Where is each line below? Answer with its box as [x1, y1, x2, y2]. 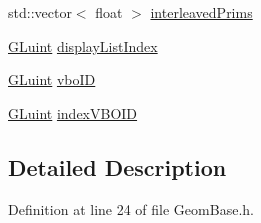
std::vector [8, 2, 72, 22]
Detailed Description [8, 151, 227, 182]
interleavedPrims [150, 2, 253, 22]
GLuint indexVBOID [8, 102, 138, 123]
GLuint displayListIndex [8, 35, 158, 56]
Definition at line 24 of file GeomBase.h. [8, 198, 254, 219]
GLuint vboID [8, 69, 96, 90]
